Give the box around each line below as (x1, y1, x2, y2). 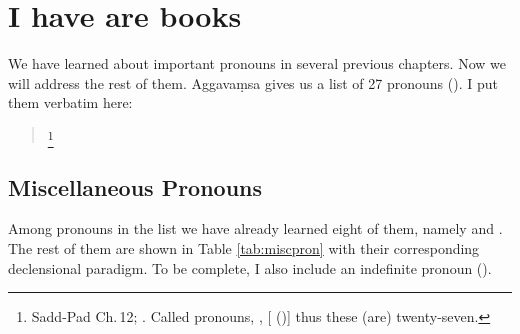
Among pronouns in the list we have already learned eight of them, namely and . (8, 218, 503, 239)
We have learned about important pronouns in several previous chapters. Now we (8, 53, 506, 74)
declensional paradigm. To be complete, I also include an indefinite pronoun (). (8, 257, 492, 278)
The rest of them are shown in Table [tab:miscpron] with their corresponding (8, 238, 480, 259)
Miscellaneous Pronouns (8, 171, 263, 202)
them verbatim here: (8, 92, 133, 113)
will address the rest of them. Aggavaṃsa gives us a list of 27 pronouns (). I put (8, 72, 498, 93)
